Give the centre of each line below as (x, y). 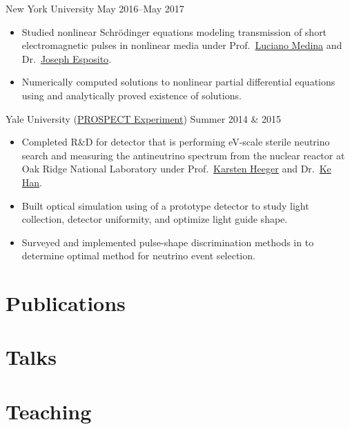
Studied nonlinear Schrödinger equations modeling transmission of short (174, 31)
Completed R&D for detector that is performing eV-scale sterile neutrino (176, 142)
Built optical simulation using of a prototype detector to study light (165, 205)
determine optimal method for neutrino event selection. (138, 256)
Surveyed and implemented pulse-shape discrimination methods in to (168, 242)
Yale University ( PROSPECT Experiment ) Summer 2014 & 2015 (144, 118)
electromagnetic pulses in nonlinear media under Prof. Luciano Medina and (182, 45)
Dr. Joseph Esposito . (67, 58)
